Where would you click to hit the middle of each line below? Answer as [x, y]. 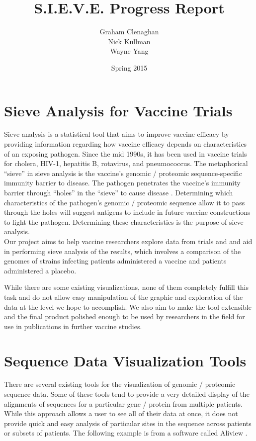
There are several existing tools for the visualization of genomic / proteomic [120, 384]
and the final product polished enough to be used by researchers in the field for [125, 316]
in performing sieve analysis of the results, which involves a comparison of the [123, 251]
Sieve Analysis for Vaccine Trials [118, 110]
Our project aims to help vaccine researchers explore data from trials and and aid [128, 241]
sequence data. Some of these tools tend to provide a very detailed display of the [127, 394]
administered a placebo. [40, 270]
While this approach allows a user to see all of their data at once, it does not [121, 413]
